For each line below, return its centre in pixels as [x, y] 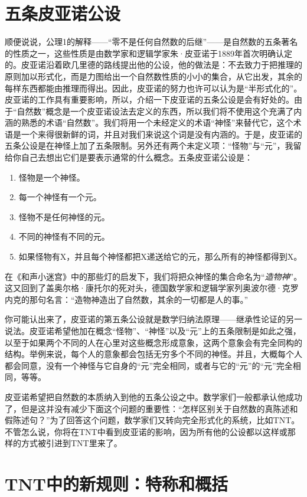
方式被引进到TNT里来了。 [71, 443]
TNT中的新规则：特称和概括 [117, 484]
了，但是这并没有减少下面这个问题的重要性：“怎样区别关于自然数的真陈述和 [151, 408]
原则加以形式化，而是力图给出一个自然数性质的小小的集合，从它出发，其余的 [153, 76]
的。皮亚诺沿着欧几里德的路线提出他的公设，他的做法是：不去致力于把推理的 [153, 65]
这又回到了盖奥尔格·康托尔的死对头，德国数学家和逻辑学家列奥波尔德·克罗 [152, 288]
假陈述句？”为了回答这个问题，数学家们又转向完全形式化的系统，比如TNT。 [152, 420]
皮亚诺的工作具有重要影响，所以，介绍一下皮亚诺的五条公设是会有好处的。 [149, 99]
